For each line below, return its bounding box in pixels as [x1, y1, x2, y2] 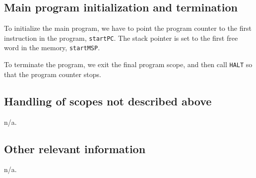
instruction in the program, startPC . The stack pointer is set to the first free [4, 32, 238, 43]
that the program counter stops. [4, 69, 101, 79]
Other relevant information [4, 141, 146, 156]
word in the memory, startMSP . [4, 42, 100, 53]
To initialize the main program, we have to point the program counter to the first [4, 23, 252, 33]
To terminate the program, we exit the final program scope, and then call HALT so [4, 59, 253, 70]
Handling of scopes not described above [4, 93, 212, 108]
